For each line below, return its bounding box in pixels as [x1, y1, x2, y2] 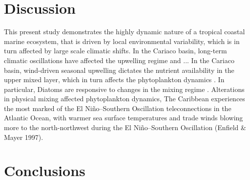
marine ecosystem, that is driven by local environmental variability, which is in [4, 36, 240, 46]
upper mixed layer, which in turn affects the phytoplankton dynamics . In [4, 74, 225, 85]
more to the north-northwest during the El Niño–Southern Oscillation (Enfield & [4, 122, 246, 133]
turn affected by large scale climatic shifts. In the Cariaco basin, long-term [4, 45, 227, 56]
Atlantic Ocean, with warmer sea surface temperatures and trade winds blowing [4, 112, 243, 123]
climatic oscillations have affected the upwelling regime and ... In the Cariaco [4, 55, 234, 65]
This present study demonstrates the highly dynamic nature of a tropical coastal [4, 26, 245, 37]
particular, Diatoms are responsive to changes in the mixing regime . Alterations [4, 84, 245, 94]
